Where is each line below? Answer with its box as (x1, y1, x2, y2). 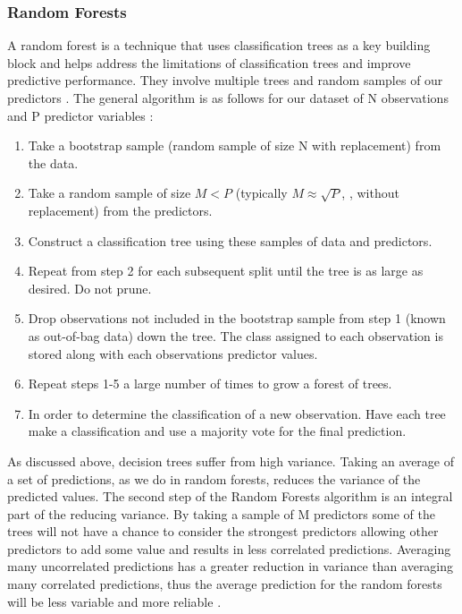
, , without (341, 183, 399, 202)
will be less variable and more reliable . (7, 592, 222, 610)
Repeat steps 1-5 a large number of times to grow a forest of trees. (28, 374, 392, 393)
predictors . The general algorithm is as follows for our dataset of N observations (7, 89, 449, 107)
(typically (235, 183, 288, 202)
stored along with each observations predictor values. (28, 344, 318, 362)
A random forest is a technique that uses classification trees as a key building (7, 36, 431, 55)
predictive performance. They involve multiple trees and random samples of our (7, 71, 443, 90)
